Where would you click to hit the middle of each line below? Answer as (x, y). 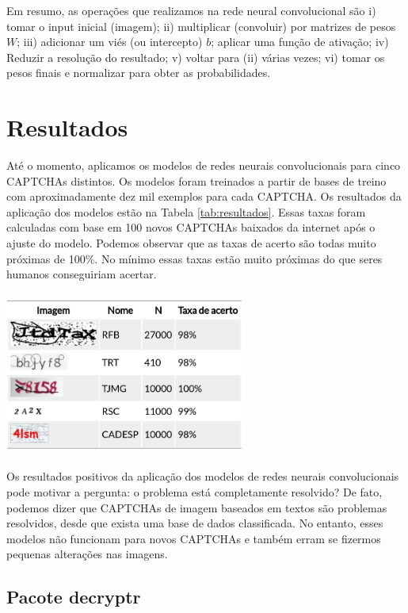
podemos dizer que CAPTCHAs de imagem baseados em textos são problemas (197, 507)
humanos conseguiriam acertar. (82, 274)
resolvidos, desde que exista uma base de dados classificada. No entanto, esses (195, 523)
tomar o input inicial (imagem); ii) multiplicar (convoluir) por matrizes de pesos (201, 26)
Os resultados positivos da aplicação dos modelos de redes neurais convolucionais (203, 476)
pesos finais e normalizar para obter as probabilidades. (139, 73)
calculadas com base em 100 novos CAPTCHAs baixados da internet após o (191, 227)
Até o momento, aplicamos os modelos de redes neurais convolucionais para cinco (204, 165)
